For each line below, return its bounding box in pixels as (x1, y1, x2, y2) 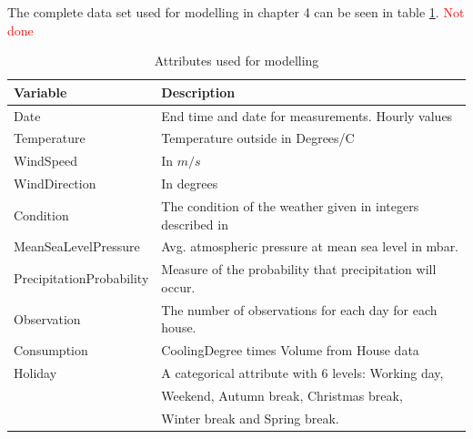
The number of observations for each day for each (161, 300, 438, 319)
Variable (14, 82, 67, 101)
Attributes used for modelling (154, 51, 319, 70)
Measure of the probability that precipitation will (161, 260, 437, 279)
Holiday (14, 363, 57, 382)
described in (161, 214, 228, 233)
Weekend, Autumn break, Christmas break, (161, 385, 403, 404)
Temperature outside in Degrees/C (161, 128, 355, 148)
